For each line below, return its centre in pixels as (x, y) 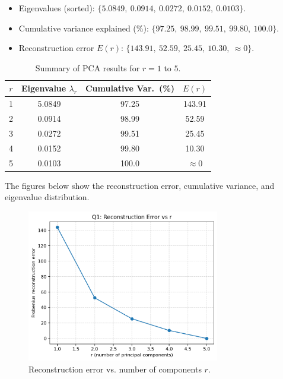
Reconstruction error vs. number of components (115, 369)
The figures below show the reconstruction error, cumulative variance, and (140, 185)
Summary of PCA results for (88, 67)
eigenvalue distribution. (47, 197)
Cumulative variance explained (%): (84, 28)
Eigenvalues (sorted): (57, 8)
